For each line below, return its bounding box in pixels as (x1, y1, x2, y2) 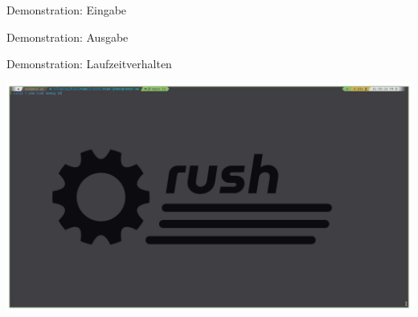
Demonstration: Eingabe (6, 2, 127, 18)
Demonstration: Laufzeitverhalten (6, 55, 172, 72)
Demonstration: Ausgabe (6, 28, 129, 45)
